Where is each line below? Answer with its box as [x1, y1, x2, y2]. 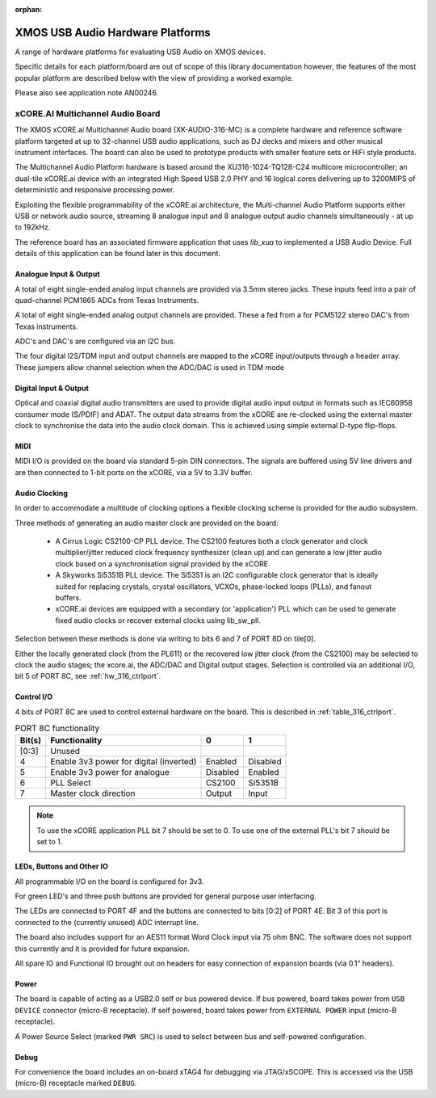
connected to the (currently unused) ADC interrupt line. [15, 917, 199, 927]
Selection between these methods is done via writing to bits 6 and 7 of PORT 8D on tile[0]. [15, 634, 317, 644]
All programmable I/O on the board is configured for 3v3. [15, 877, 204, 886]
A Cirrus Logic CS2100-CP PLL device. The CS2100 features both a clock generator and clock [55, 536, 369, 545]
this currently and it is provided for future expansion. [15, 944, 190, 953]
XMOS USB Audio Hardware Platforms [15, 25, 212, 40]
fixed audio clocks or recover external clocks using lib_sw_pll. [55, 615, 262, 625]
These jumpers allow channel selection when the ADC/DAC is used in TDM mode [15, 362, 285, 372]
